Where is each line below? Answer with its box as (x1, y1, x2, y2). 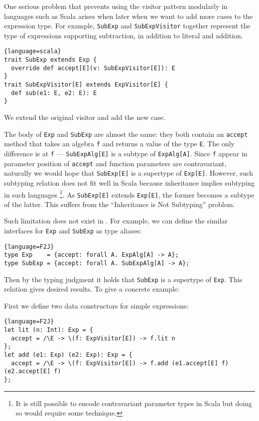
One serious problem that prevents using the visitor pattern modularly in (4, 1, 228, 11)
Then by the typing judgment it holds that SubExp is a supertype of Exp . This (4, 274, 243, 284)
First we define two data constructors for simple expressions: (4, 300, 189, 311)
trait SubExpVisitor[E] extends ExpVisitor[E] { (4, 81, 168, 89)
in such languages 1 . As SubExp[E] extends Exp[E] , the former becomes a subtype (4, 188, 255, 200)
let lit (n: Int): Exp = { (4, 326, 93, 334)
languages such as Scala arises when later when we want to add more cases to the (4, 10, 253, 21)
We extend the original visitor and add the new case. (4, 112, 165, 122)
